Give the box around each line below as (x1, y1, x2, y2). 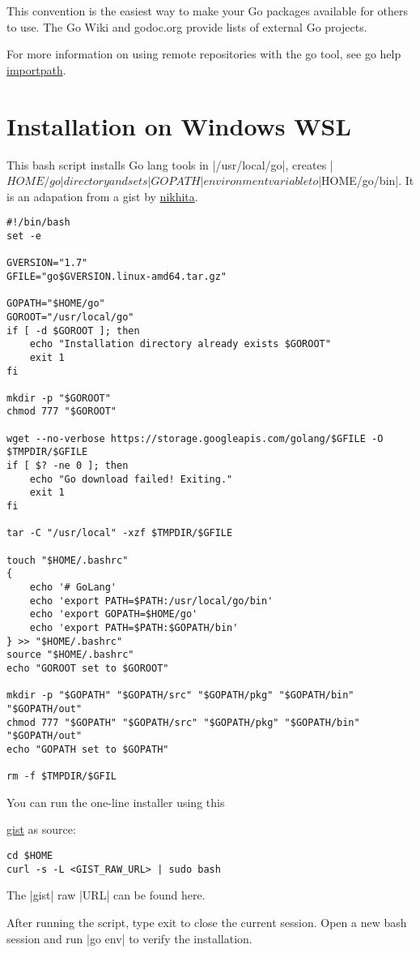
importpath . (6, 61, 66, 78)
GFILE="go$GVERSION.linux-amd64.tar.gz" (6, 270, 227, 282)
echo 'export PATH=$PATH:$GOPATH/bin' (29, 621, 239, 633)
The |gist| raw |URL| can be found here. (6, 886, 206, 904)
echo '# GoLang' (29, 582, 117, 593)
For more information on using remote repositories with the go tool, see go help (6, 45, 401, 62)
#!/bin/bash (6, 217, 70, 229)
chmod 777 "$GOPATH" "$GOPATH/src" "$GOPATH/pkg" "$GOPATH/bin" (6, 716, 360, 728)
